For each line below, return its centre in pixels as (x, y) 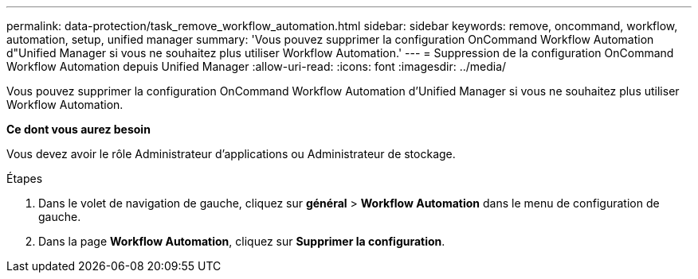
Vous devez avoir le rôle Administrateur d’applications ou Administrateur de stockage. (231, 154)
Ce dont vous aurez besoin (78, 129)
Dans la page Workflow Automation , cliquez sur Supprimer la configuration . (242, 241)
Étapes (25, 178)
